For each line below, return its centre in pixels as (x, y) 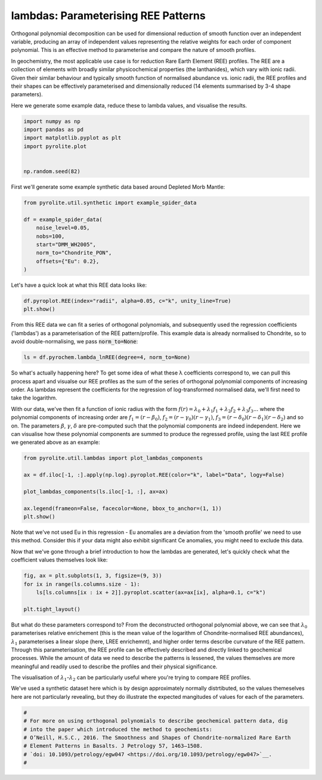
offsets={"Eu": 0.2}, (68, 261)
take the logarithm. (34, 398)
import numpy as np (52, 121)
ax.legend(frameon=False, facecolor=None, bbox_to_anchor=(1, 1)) (123, 508)
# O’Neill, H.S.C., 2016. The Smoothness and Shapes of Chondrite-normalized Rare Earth (157, 738)
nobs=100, (50, 236)
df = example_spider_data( (63, 219)
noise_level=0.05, (63, 228)
